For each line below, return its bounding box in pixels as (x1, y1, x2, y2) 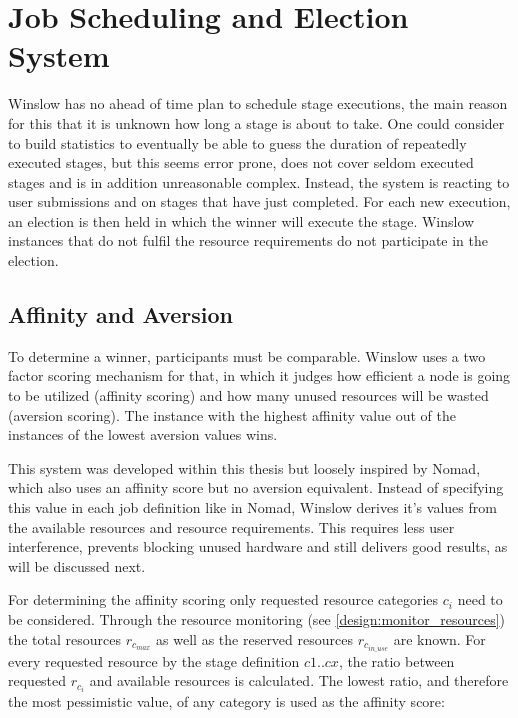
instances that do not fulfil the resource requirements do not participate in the (8, 230, 489, 251)
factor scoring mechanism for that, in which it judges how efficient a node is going (8, 365, 511, 386)
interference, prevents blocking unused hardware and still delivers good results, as (8, 536, 508, 557)
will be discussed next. (8, 555, 146, 576)
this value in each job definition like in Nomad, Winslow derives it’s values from (8, 497, 497, 518)
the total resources (8, 628, 121, 649)
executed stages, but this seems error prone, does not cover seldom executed (8, 152, 474, 173)
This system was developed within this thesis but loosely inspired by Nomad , (8, 457, 481, 478)
